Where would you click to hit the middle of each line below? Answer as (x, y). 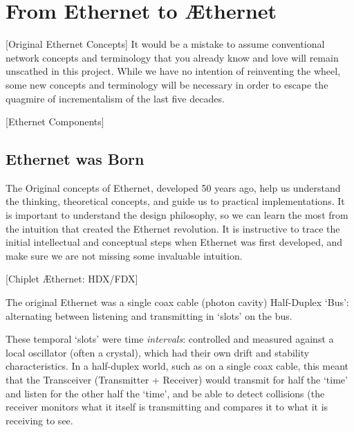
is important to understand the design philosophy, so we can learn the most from (177, 215)
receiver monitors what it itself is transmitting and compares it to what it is (167, 407)
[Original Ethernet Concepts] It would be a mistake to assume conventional (165, 44)
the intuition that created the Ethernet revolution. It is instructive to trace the (173, 228)
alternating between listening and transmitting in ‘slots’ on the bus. (149, 315)
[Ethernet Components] (55, 121)
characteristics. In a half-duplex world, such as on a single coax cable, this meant (177, 366)
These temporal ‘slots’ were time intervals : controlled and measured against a (170, 339)
